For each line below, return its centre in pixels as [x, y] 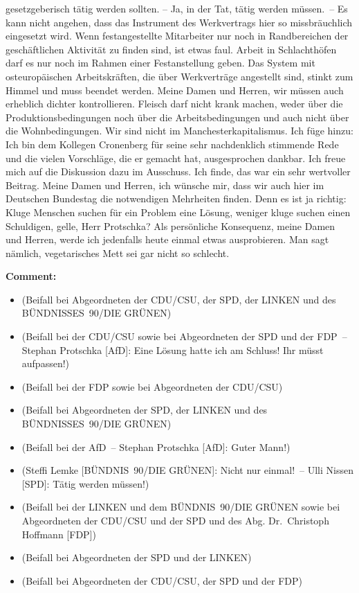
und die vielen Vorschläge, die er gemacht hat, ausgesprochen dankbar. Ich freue [176, 158]
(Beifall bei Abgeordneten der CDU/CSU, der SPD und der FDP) [162, 580]
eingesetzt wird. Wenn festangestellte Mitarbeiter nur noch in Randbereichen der [177, 36]
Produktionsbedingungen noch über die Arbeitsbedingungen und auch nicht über [177, 117]
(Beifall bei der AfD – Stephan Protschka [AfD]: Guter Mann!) [156, 446]
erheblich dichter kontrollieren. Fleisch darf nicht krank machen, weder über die [174, 104]
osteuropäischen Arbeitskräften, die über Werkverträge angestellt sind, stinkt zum [179, 76]
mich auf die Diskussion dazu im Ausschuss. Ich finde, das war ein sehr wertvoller [178, 171]
